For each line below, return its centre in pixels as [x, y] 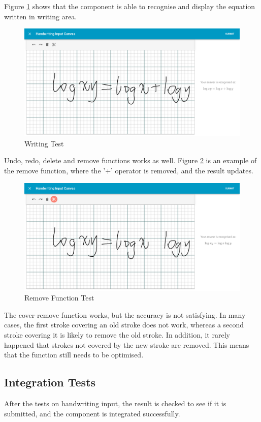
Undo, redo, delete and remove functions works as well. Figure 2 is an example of [130, 160]
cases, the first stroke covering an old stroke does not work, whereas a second [124, 325]
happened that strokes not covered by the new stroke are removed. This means [127, 344]
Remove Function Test [59, 298]
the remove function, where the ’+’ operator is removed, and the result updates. [129, 170]
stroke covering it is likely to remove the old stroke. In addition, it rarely [117, 334]
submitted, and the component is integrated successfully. [92, 413]
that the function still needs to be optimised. [74, 355]
